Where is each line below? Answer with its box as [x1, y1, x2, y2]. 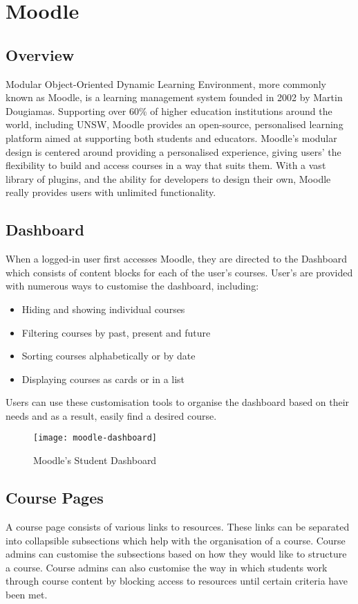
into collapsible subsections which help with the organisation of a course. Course [6, 533, 346, 547]
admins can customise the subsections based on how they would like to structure [6, 547, 347, 561]
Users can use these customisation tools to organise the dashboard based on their [6, 395, 350, 409]
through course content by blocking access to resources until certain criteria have [6, 574, 348, 588]
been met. [6, 587, 48, 601]
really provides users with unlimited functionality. [6, 185, 216, 199]
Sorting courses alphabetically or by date [21, 348, 196, 363]
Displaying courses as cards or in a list [21, 371, 185, 386]
